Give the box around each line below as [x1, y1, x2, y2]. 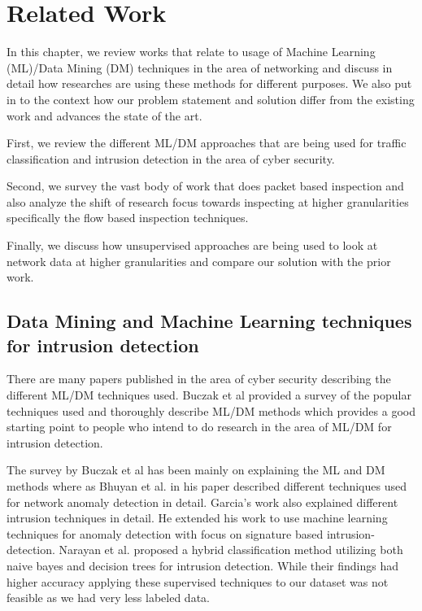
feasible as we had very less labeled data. [7, 589, 210, 606]
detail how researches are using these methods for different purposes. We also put [7, 75, 412, 92]
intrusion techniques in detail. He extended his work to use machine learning [7, 509, 388, 526]
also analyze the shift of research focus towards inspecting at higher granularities [7, 193, 409, 210]
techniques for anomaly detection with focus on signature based [7, 525, 324, 542]
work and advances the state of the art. [7, 107, 202, 124]
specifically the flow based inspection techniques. [7, 209, 249, 226]
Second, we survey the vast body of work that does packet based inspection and [7, 177, 404, 194]
